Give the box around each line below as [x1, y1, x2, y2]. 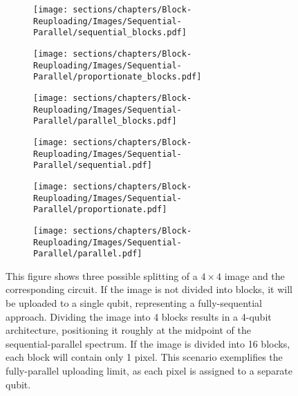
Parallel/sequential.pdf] [33, 160, 152, 171]
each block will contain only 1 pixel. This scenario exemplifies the [6, 350, 283, 364]
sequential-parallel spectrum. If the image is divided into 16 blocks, [6, 336, 290, 350]
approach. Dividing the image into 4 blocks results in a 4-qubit [6, 309, 272, 323]
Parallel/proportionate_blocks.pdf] [33, 72, 202, 82]
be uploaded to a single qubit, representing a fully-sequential [6, 296, 262, 310]
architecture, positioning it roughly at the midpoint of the [6, 323, 251, 337]
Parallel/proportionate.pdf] [33, 205, 167, 215]
